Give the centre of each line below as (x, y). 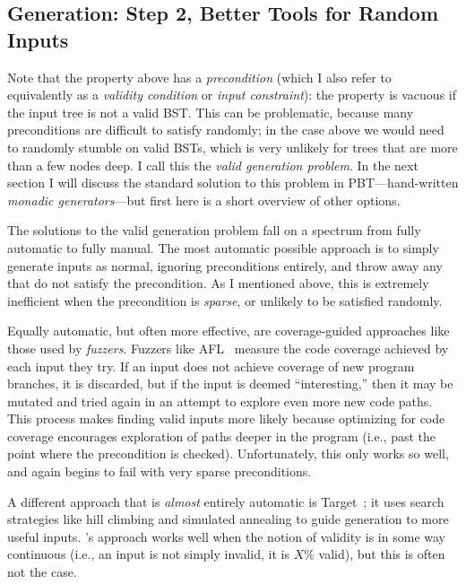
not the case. (42, 572)
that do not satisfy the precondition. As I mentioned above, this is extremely (218, 283)
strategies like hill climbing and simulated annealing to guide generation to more (228, 519)
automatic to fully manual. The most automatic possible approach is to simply (223, 247)
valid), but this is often (382, 554)
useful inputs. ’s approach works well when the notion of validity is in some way (226, 536)
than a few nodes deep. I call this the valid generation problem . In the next (213, 165)
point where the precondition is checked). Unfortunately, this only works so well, (228, 453)
